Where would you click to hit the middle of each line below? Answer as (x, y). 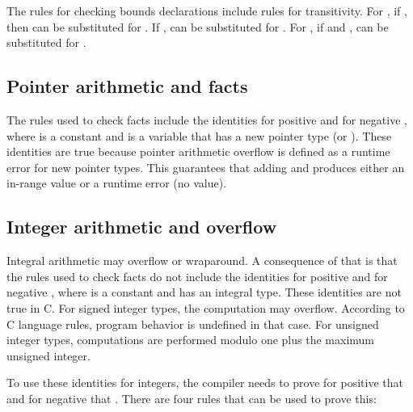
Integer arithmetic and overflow (142, 227)
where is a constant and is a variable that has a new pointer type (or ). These (199, 135)
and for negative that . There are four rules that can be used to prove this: (192, 398)
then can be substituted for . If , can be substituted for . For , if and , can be (198, 26)
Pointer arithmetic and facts (127, 86)
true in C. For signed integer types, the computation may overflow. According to (206, 307)
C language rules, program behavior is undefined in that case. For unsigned (193, 324)
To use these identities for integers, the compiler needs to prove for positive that (205, 383)
